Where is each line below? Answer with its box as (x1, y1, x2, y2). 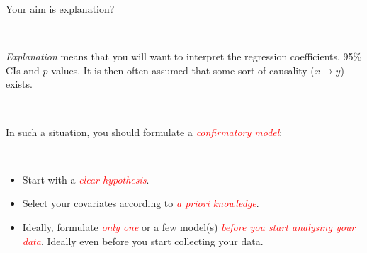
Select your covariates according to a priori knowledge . (22, 196, 259, 210)
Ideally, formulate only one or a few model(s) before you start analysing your (22, 219, 356, 234)
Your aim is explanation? (6, 1, 115, 16)
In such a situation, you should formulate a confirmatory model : (6, 124, 283, 139)
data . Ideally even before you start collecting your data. (22, 233, 264, 248)
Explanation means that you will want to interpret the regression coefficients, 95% (6, 49, 362, 64)
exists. (6, 77, 33, 91)
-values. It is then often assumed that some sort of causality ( (47, 62, 315, 77)
